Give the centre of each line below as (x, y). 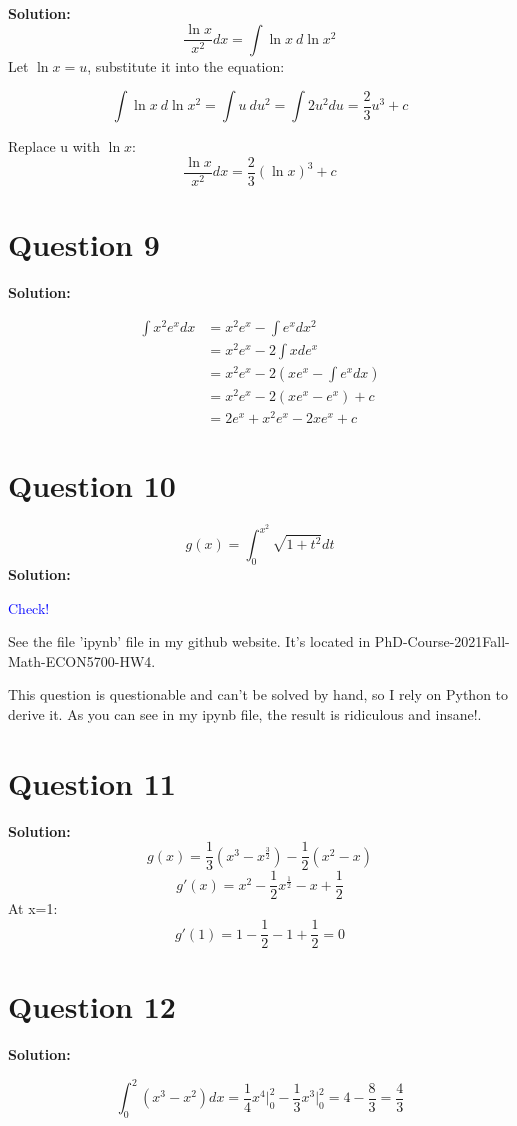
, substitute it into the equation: (186, 65)
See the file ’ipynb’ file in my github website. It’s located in (189, 641)
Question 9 (84, 244)
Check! (29, 607)
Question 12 (92, 1006)
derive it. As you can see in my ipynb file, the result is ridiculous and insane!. (245, 714)
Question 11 (92, 782)
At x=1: (33, 908)
